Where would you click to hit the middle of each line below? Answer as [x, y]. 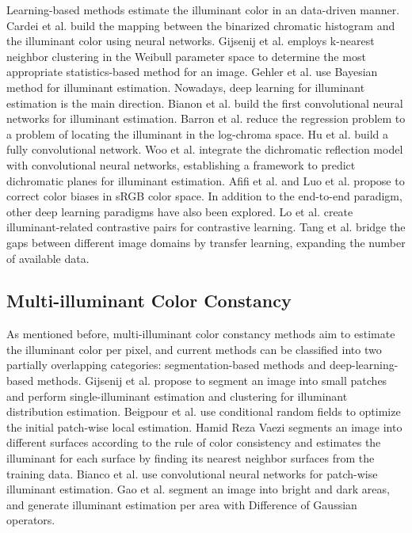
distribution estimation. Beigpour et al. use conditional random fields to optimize [204, 411]
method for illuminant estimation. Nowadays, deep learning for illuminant [186, 87]
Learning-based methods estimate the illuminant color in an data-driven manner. [203, 10]
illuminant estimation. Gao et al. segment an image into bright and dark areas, [198, 489]
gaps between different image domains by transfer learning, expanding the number [206, 242]
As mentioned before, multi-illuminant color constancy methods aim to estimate [201, 334]
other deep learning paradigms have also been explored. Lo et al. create [180, 211]
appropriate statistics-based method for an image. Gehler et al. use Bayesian [192, 72]
